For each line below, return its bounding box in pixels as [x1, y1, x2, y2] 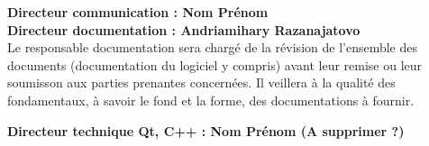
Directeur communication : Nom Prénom [7, 3, 269, 21]
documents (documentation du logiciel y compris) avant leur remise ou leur [7, 55, 423, 74]
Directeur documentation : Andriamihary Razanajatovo [7, 20, 361, 39]
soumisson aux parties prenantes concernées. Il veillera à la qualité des [7, 73, 396, 92]
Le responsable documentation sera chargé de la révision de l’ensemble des [7, 38, 417, 57]
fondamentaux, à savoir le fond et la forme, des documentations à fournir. [7, 90, 415, 109]
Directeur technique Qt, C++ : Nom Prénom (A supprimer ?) [7, 121, 405, 140]
